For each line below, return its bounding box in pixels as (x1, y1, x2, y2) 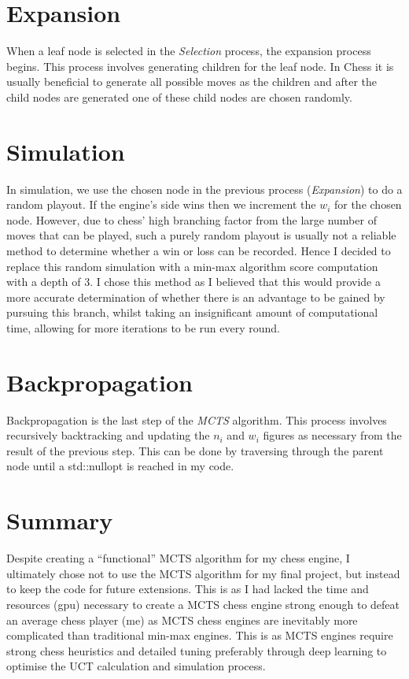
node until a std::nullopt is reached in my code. (6, 458, 234, 474)
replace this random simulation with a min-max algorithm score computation (6, 258, 378, 274)
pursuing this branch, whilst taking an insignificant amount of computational (6, 304, 378, 321)
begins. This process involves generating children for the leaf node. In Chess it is (6, 58, 394, 74)
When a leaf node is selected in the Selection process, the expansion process (6, 43, 371, 59)
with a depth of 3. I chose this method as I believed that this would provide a (6, 273, 381, 290)
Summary (6, 504, 113, 536)
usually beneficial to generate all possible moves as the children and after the (6, 73, 378, 90)
